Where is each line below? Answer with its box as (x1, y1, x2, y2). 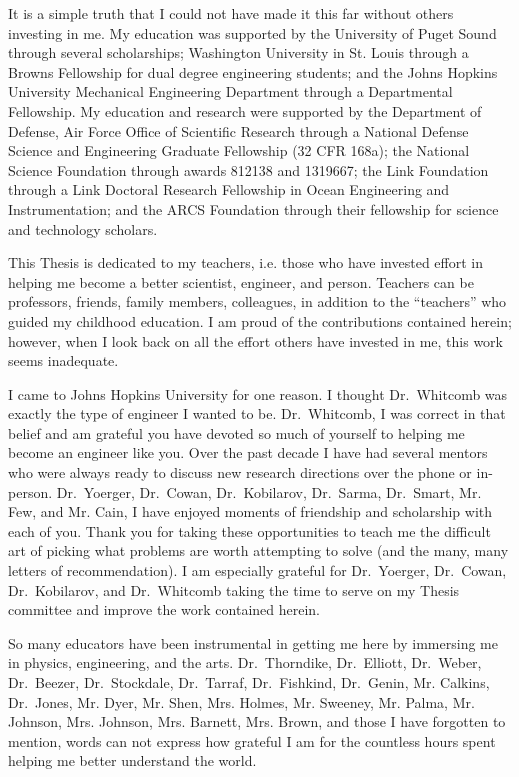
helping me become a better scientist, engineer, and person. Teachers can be (8, 271, 474, 292)
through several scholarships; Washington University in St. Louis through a (8, 42, 469, 63)
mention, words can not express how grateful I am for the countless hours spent (8, 730, 496, 751)
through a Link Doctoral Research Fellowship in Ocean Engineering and (8, 179, 450, 200)
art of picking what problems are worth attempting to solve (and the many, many (8, 540, 509, 561)
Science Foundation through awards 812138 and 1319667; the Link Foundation (8, 159, 489, 180)
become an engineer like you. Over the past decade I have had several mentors (8, 442, 488, 463)
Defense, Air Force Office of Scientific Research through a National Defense (8, 120, 469, 141)
